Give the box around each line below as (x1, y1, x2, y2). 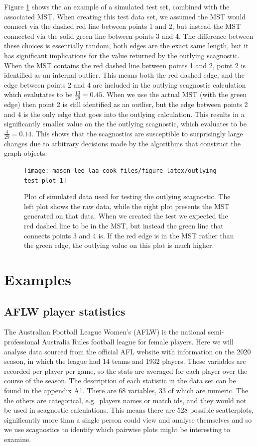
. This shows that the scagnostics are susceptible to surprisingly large (31, 128, 243, 138)
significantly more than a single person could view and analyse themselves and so (4, 414, 252, 425)
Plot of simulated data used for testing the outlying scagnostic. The (24, 191, 231, 202)
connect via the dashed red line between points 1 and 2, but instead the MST (4, 21, 241, 31)
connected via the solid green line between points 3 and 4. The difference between (4, 30, 254, 41)
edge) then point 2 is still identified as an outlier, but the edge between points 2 (4, 99, 248, 110)
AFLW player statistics (4, 303, 126, 319)
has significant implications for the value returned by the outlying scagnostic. (4, 50, 240, 60)
